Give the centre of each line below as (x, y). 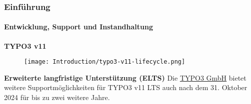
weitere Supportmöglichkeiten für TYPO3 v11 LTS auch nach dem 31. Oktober (126, 87)
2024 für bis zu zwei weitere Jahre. (57, 97)
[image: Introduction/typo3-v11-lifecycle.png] (105, 62)
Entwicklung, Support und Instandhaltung (78, 27)
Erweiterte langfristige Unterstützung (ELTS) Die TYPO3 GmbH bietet (125, 77)
